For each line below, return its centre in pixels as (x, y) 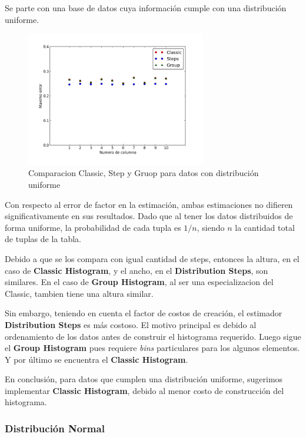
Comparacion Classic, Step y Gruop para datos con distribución (144, 173)
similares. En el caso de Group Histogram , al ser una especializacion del (139, 282)
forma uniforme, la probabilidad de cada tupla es (93, 227)
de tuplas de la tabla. (43, 239)
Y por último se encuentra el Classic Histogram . (97, 359)
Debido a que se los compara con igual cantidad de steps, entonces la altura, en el (152, 258)
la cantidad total (265, 227)
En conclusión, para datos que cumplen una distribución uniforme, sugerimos (144, 379)
